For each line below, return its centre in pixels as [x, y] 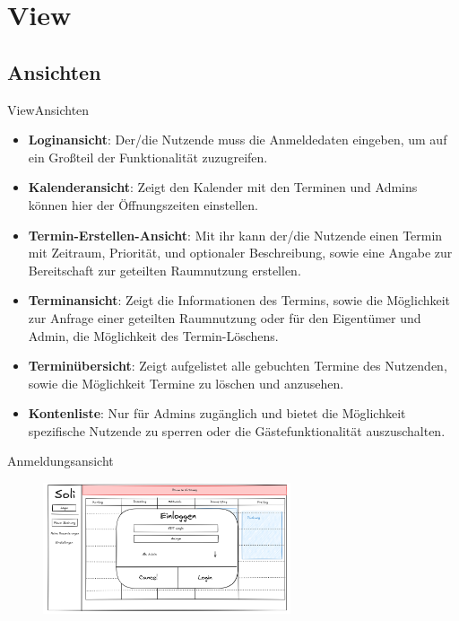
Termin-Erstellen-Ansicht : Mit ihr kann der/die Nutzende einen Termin [235, 235]
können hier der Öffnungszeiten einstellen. [143, 204]
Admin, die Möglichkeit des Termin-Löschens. [153, 335]
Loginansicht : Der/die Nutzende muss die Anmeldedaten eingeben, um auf [238, 140]
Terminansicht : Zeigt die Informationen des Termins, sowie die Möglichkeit [239, 300]
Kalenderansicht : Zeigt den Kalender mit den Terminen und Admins [223, 187]
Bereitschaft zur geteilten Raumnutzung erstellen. [165, 270]
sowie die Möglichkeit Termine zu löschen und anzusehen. [186, 383]
